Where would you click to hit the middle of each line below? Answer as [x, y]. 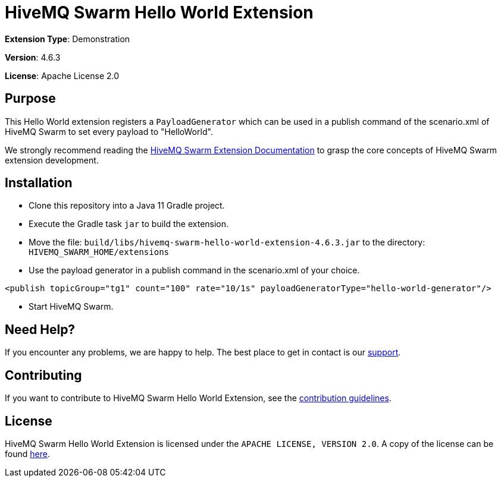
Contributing [43, 375]
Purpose [30, 99]
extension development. [52, 160]
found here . [27, 453]
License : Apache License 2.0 [62, 75]
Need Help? [40, 329]
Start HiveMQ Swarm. [71, 307]
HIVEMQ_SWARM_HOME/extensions [99, 252]
